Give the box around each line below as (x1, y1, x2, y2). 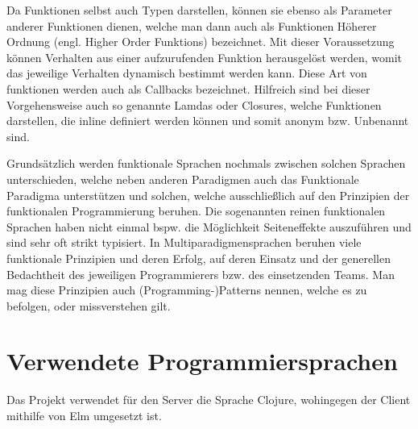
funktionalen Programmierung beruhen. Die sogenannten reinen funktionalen (6, 202, 386, 219)
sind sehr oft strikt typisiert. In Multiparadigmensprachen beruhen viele (6, 234, 362, 251)
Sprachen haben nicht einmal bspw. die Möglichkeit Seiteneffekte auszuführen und (6, 218, 412, 235)
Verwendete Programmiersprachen (6, 344, 398, 377)
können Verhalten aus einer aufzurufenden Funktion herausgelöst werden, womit (6, 48, 403, 65)
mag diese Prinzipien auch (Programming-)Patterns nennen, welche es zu (6, 281, 367, 298)
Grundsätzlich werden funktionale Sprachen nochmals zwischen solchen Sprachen (6, 155, 406, 172)
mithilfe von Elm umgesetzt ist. (6, 407, 162, 423)
